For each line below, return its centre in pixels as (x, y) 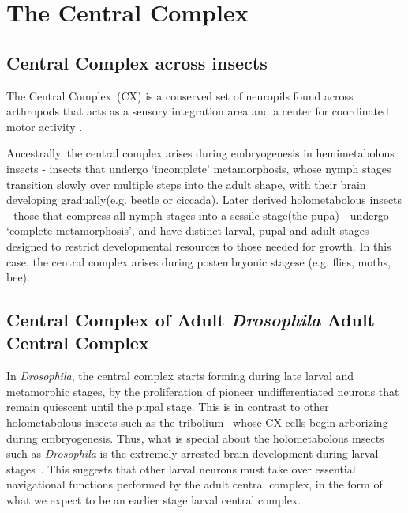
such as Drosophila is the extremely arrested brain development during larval (193, 453)
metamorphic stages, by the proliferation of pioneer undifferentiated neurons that (203, 391)
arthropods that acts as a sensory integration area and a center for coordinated (198, 111)
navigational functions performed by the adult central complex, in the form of (195, 484)
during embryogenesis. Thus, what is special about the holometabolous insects (195, 438)
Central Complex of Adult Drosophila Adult (191, 320)
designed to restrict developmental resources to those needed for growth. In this (199, 245)
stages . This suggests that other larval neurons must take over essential (181, 468)
